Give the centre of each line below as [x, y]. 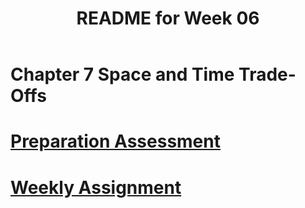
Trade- [267, 74]
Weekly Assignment [96, 187]
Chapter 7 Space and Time [122, 74]
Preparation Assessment [115, 141]
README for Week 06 [168, 18]
